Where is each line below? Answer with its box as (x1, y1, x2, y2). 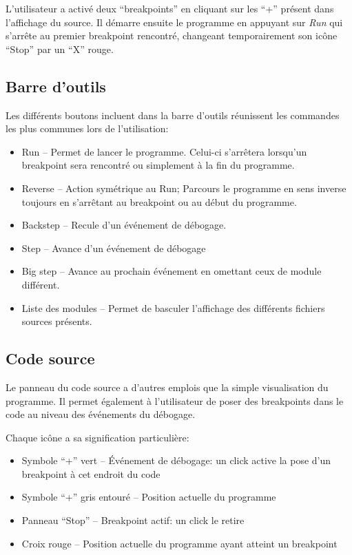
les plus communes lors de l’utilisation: (6, 121, 169, 136)
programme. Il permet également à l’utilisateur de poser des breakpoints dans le (6, 393, 344, 408)
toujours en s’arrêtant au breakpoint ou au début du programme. (21, 194, 297, 209)
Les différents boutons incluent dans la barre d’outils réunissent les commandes (6, 107, 340, 122)
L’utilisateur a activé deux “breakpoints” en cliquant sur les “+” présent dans (6, 1, 334, 15)
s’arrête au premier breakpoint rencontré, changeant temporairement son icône (6, 28, 338, 43)
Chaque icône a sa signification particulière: (6, 430, 189, 444)
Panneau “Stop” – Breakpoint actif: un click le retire (21, 513, 245, 527)
